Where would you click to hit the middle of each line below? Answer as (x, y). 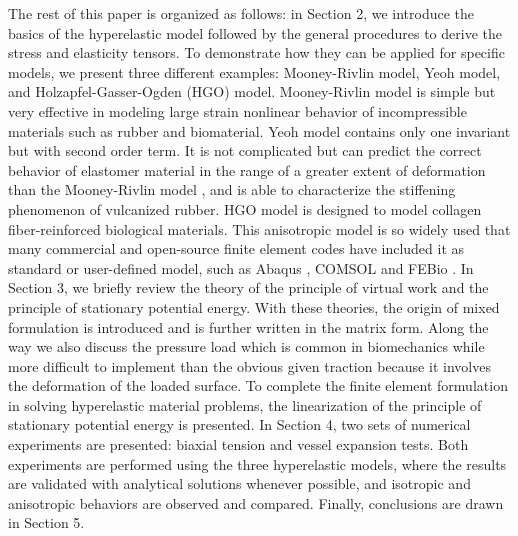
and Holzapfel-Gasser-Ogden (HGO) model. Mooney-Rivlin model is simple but (252, 91)
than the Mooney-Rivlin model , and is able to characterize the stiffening (232, 189)
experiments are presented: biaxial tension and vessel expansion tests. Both (238, 444)
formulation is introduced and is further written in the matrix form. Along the (248, 326)
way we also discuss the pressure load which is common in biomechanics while (246, 346)
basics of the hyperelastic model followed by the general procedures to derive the (255, 32)
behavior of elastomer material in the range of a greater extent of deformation (247, 169)
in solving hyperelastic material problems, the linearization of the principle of (245, 404)
